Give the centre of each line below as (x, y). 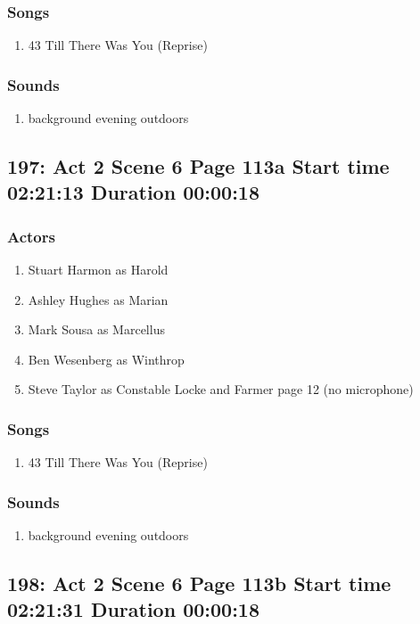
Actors (31, 236)
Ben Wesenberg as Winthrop (106, 359)
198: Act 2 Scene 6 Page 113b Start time (199, 583)
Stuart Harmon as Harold (98, 270)
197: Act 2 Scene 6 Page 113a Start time (198, 166)
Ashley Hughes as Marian (98, 299)
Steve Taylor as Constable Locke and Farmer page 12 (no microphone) (221, 389)
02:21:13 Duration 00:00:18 (133, 192)
